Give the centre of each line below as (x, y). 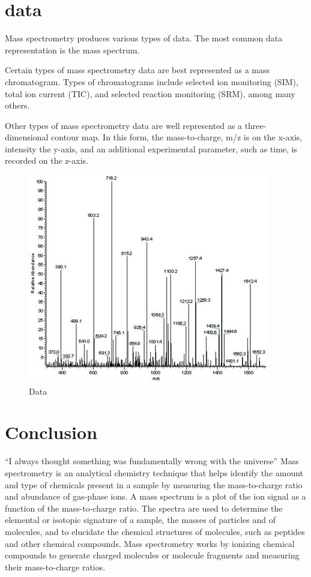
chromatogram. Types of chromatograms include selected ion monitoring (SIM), (152, 81)
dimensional (27, 137)
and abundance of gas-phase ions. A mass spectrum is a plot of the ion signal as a (155, 496)
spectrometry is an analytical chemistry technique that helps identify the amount (154, 472)
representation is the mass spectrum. (72, 49)
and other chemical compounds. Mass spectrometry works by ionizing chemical (150, 543)
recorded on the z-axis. (47, 160)
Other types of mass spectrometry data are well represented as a (123, 125)
